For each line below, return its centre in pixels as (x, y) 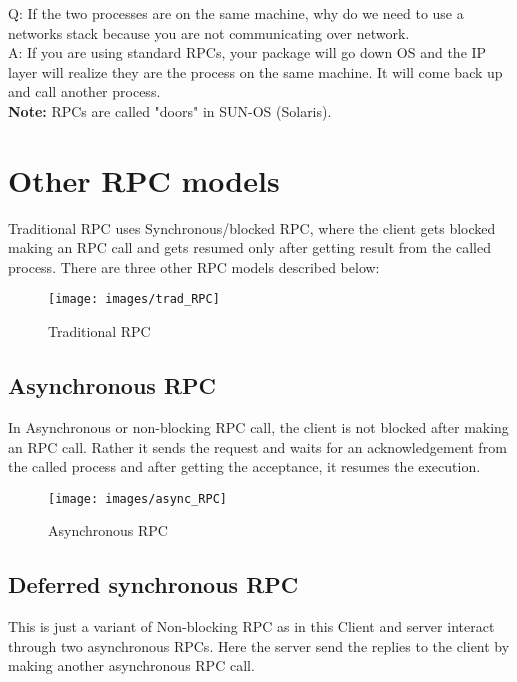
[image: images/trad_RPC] (134, 299)
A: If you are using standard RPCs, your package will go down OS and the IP (247, 52)
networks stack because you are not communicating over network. (209, 32)
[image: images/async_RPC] (137, 498)
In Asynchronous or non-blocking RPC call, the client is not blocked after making (258, 426)
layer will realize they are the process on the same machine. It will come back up (255, 71)
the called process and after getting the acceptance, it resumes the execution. (244, 466)
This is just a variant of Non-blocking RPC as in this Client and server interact (251, 626)
